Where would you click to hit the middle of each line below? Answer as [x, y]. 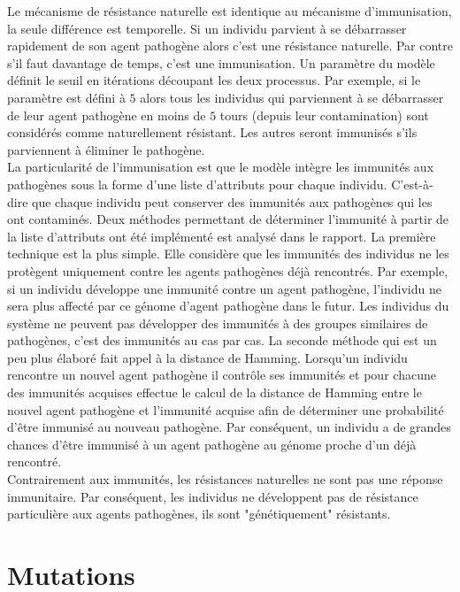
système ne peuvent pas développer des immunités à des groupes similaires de [218, 323]
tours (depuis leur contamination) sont [324, 115]
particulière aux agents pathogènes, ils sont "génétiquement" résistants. [199, 514]
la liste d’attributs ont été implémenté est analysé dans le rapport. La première [222, 236]
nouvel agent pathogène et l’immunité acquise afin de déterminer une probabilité [226, 409]
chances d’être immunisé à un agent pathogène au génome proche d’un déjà [212, 444]
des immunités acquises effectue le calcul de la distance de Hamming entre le [215, 392]
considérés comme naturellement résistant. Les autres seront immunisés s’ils [212, 132]
